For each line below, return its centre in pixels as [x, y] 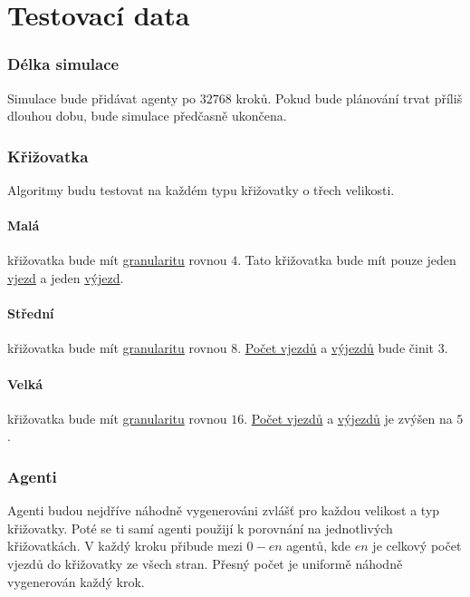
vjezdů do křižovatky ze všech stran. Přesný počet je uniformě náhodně [205, 563]
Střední [31, 313]
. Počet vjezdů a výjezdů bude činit [336, 348]
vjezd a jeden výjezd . [66, 277]
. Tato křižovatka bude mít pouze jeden [347, 260]
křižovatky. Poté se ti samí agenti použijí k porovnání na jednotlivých [200, 528]
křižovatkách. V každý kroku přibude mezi [125, 546]
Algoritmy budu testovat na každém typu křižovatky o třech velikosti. [201, 190]
